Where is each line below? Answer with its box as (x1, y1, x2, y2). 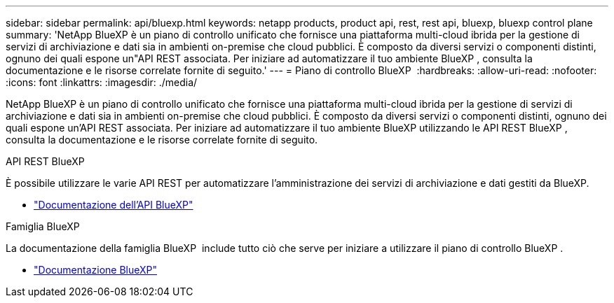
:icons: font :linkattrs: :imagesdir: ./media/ (6, 76, 198, 88)
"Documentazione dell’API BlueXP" (34, 199, 193, 211)
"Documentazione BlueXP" (34, 264, 157, 276)
